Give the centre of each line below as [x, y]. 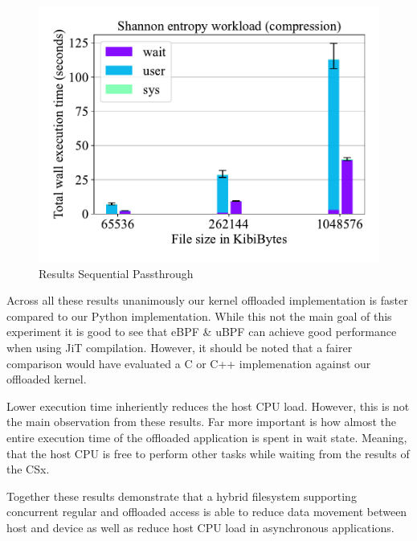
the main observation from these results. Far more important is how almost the [202, 422]
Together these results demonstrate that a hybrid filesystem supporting [182, 496]
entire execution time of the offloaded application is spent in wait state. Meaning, [207, 437]
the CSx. [28, 469]
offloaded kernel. [47, 379]
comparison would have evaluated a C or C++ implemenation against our [189, 363]
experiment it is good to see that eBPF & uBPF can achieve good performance [202, 332]
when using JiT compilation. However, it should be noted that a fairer [180, 347]
